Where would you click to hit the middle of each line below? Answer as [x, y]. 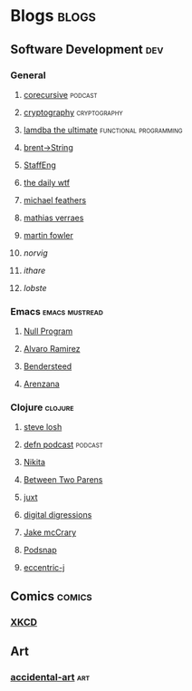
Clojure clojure [42, 407]
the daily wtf [47, 182]
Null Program [48, 331]
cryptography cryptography [73, 112]
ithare [34, 270]
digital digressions [58, 515]
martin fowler [48, 235]
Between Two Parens [63, 480]
